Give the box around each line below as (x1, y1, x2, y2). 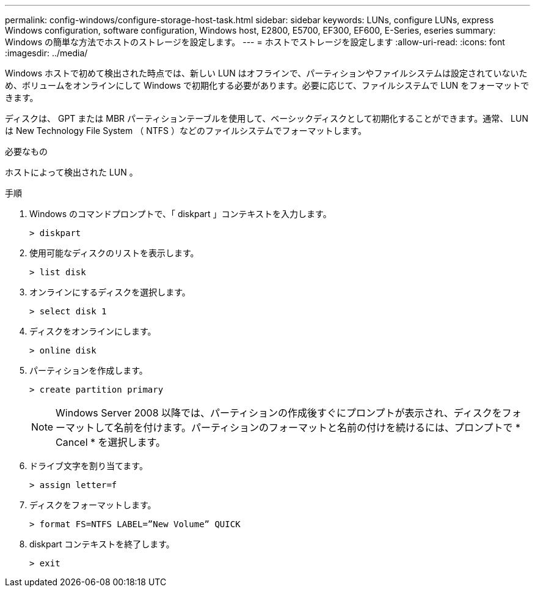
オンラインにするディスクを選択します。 (29, 287, 191, 297)
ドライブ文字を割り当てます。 (29, 461, 148, 471)
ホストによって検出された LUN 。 (5, 167, 138, 177)
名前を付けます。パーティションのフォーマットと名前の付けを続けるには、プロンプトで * (114, 421, 521, 434)
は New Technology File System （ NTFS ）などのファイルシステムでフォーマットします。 (5, 125, 367, 136)
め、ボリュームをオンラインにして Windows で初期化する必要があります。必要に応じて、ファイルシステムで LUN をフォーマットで (5, 80, 530, 91)
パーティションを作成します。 (29, 365, 148, 376)
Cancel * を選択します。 (56, 436, 166, 448)
